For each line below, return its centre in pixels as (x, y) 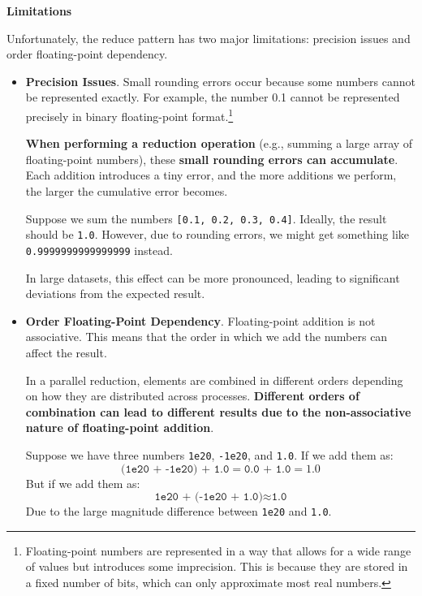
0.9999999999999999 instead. (99, 250)
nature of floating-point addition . (120, 428)
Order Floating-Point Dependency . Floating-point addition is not (200, 320)
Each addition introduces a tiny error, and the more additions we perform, (211, 175)
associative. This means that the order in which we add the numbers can (207, 337)
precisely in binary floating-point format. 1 (129, 114)
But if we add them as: (83, 483)
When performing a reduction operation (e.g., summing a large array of (219, 143)
